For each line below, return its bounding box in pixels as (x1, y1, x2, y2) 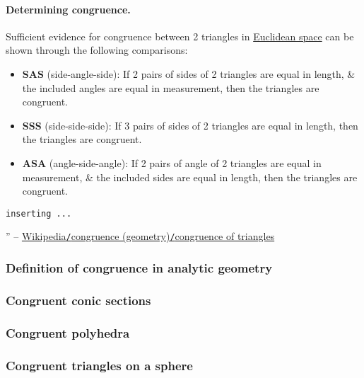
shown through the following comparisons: (6, 42, 188, 57)
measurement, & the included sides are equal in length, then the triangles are (22, 169, 358, 184)
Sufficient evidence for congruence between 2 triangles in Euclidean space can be (6, 28, 354, 43)
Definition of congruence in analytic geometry (6, 258, 273, 276)
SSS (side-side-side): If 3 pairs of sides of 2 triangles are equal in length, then (22, 118, 358, 132)
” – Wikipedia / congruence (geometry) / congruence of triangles (6, 229, 275, 244)
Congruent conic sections (6, 291, 151, 309)
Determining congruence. (6, 1, 131, 16)
